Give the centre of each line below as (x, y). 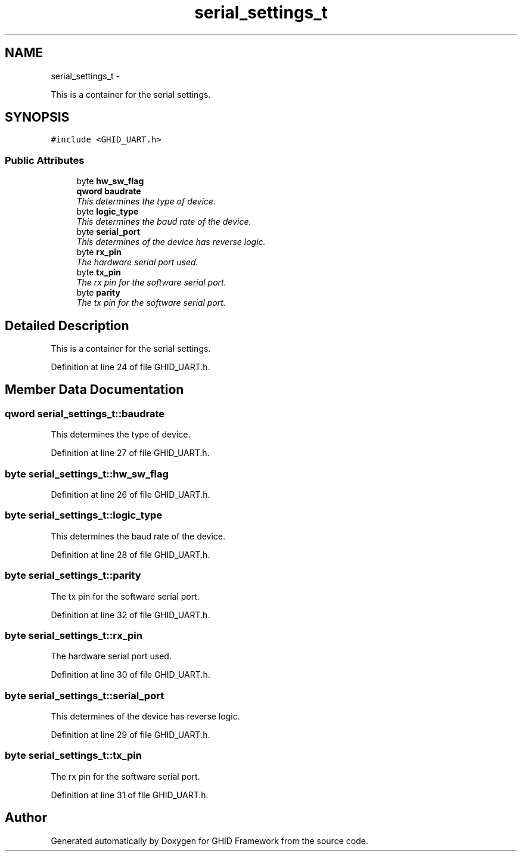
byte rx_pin (99, 252)
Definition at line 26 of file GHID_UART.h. (130, 494)
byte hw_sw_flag (110, 181)
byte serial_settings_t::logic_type (84, 515)
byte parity (98, 293)
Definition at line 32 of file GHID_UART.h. (130, 615)
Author (26, 818)
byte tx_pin (99, 272)
